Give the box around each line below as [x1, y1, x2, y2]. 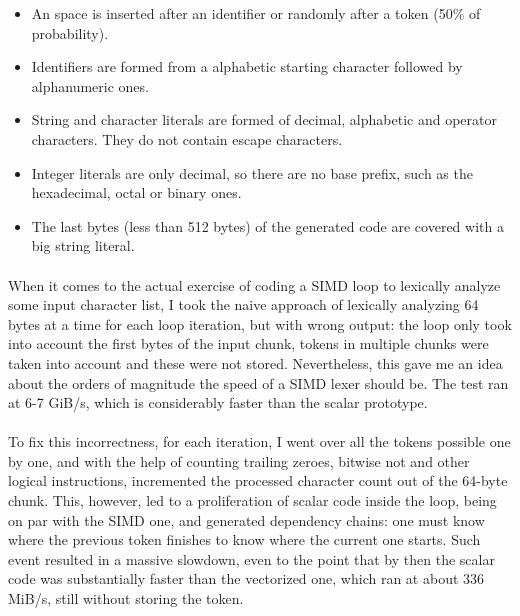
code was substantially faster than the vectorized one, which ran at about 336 [8, 568, 485, 589]
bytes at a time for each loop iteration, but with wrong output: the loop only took [8, 313, 512, 334]
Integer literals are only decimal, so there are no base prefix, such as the [31, 162, 473, 183]
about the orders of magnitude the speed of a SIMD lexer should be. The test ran [8, 372, 509, 393]
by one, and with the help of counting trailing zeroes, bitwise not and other [8, 450, 470, 471]
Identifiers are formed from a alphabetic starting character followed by [31, 56, 463, 77]
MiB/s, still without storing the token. [8, 588, 244, 609]
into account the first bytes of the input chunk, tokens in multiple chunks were [8, 333, 489, 354]
